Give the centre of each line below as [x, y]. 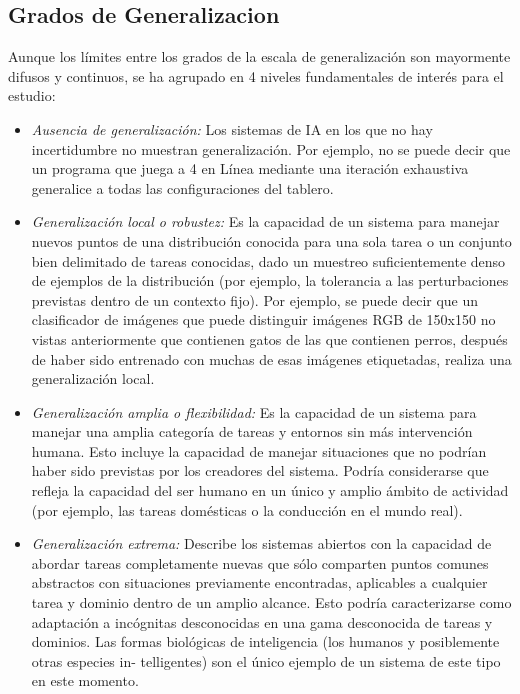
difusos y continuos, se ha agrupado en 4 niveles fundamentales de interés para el [256, 75]
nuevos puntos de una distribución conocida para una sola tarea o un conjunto [271, 240]
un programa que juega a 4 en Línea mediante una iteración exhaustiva [250, 168]
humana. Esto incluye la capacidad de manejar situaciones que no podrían [259, 450]
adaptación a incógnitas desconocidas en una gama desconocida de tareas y [262, 621]
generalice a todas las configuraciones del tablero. [182, 187]
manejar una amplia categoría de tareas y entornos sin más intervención [252, 431]
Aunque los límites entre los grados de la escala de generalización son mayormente [259, 56]
